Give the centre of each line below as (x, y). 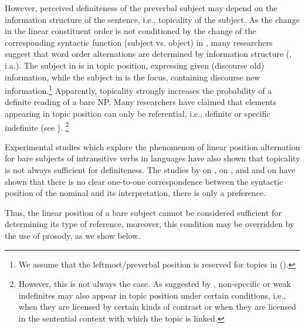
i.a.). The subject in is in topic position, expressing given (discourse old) (135, 65)
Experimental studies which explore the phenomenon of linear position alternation (152, 146)
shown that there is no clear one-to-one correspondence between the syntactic (144, 181)
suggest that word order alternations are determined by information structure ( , (148, 54)
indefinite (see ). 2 (37, 126)
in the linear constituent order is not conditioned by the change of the (131, 31)
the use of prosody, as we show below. (73, 235)
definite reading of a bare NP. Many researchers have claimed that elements (140, 102)
